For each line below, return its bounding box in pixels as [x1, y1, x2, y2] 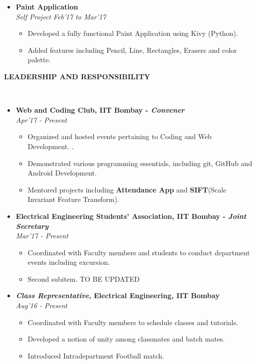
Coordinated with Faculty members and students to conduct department [27, 247, 250, 257]
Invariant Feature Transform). [27, 194, 119, 204]
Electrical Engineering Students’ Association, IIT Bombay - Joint [15, 210, 247, 221]
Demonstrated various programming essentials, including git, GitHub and [27, 158, 253, 168]
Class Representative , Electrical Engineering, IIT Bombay [15, 290, 220, 301]
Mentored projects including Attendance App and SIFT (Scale [27, 184, 227, 194]
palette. [27, 54, 51, 65]
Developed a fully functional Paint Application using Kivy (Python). [27, 28, 238, 38]
